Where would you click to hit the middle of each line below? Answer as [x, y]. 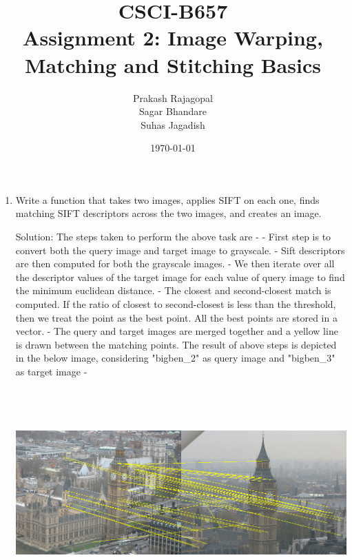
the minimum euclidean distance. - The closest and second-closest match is [173, 290]
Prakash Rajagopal [173, 97]
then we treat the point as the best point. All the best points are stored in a [176, 317]
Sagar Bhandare [173, 111]
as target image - [51, 371]
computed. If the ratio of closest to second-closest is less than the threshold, [176, 304]
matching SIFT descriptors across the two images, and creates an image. [168, 213]
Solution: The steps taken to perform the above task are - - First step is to [173, 237]
